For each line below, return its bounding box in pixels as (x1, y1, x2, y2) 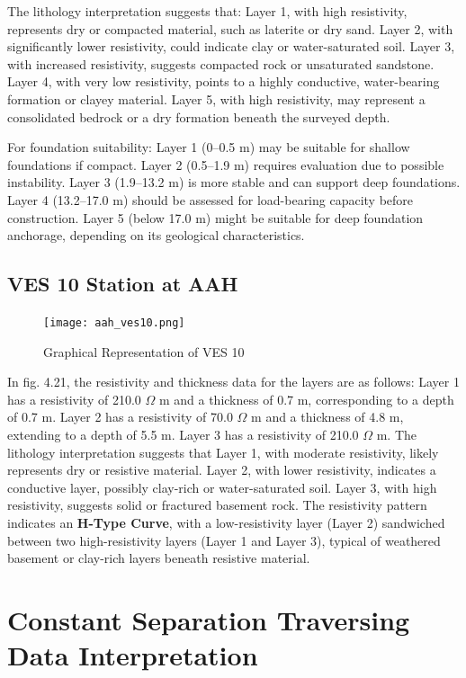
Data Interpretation (7, 637, 258, 674)
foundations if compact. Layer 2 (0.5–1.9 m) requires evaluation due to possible (7, 155, 444, 174)
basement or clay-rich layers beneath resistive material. (7, 549, 310, 567)
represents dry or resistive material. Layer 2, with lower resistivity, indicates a (7, 460, 436, 479)
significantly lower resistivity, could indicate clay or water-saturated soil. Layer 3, (7, 37, 455, 56)
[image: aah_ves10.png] (43, 316, 185, 329)
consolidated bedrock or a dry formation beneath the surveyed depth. (7, 107, 390, 126)
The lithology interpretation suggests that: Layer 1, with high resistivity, (7, 2, 408, 20)
